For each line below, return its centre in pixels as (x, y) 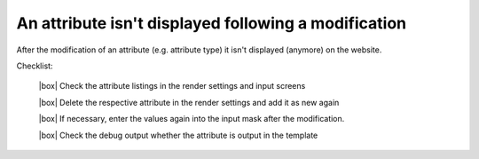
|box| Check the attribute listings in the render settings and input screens (172, 86)
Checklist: (35, 66)
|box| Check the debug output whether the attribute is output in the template (178, 135)
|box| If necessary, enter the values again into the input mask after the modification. (192, 119)
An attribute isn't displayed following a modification (212, 23)
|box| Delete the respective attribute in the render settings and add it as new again (189, 102)
